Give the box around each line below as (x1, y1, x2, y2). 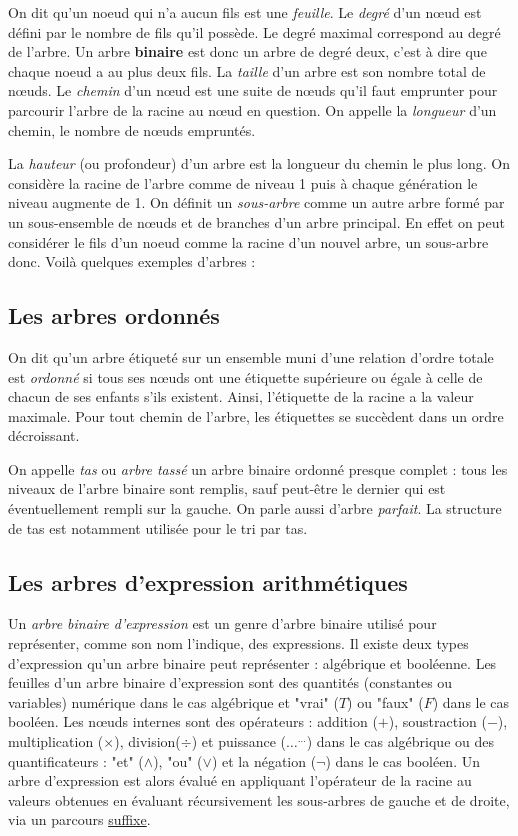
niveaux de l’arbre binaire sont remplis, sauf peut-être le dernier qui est (8, 478, 446, 499)
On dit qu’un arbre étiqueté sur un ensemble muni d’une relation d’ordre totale (8, 346, 494, 367)
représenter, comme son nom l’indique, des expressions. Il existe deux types (8, 633, 469, 654)
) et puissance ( (191, 731, 286, 752)
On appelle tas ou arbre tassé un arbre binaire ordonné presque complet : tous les (8, 458, 508, 479)
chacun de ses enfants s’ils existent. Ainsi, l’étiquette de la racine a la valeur (8, 386, 474, 407)
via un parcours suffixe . (8, 809, 151, 830)
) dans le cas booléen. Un (325, 750, 480, 771)
